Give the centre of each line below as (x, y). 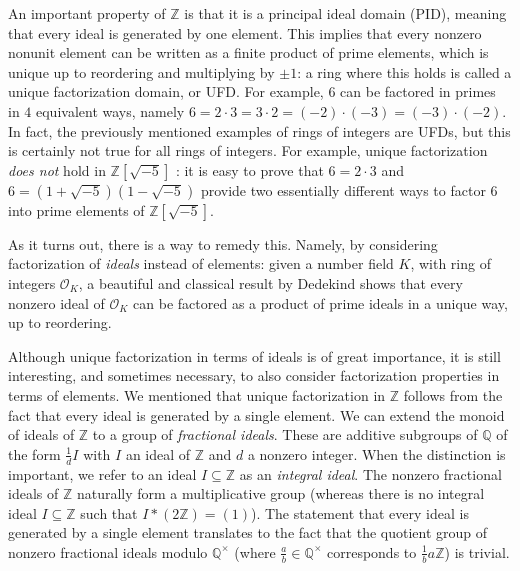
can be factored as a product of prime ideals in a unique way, (320, 302)
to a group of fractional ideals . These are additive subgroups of (285, 434)
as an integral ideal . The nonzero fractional (370, 473)
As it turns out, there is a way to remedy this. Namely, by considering (223, 243)
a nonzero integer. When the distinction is (376, 453)
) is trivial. (477, 551)
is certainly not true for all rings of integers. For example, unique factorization (248, 150)
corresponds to (371, 551)
